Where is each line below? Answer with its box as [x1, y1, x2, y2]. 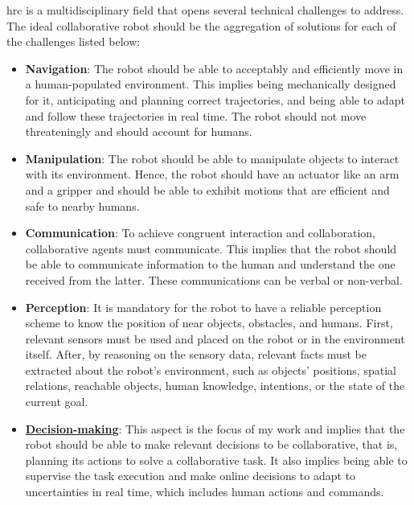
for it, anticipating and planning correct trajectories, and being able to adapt [25, 91, 405, 108]
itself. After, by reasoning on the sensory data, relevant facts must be [25, 346, 367, 363]
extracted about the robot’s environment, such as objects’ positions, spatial [25, 361, 396, 378]
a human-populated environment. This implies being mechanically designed [25, 76, 396, 92]
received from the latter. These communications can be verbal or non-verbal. [25, 271, 403, 288]
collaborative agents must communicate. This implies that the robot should [25, 240, 397, 257]
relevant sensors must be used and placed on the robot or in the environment [25, 330, 405, 347]
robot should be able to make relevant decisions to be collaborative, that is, [25, 436, 398, 453]
